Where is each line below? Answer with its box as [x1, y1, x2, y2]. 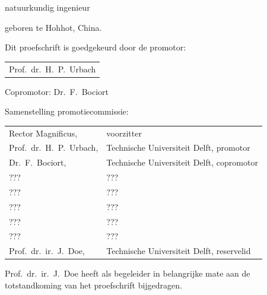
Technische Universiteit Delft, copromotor [106, 156, 258, 169]
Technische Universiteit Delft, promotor [106, 141, 250, 154]
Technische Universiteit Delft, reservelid [106, 245, 251, 257]
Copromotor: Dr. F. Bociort [5, 85, 109, 97]
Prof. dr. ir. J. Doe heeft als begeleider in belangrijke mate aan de [5, 267, 250, 280]
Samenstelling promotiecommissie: [5, 105, 129, 118]
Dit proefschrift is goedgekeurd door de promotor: [5, 41, 186, 53]
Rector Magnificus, [9, 126, 78, 139]
